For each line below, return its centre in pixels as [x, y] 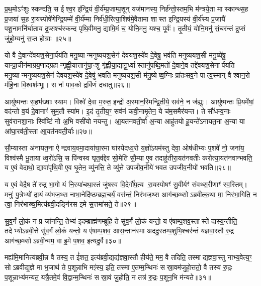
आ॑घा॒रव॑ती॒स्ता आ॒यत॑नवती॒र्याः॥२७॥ [48, 131]
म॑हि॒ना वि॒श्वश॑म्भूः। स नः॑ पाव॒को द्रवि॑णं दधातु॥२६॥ [67, 85]
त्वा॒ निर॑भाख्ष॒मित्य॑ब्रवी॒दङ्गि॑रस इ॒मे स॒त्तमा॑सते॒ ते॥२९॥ [70, 204]
